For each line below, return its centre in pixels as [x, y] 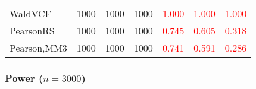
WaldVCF [31, 13]
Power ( [24, 77]
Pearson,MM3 [38, 48]
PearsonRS [32, 31]
